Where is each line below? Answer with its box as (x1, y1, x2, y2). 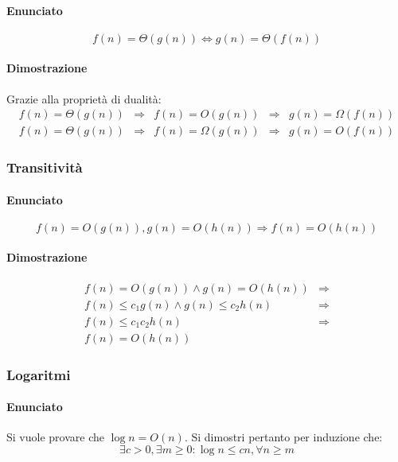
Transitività (6, 157, 83, 177)
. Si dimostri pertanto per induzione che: (184, 429, 383, 445)
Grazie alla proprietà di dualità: (6, 90, 162, 107)
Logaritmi (6, 364, 71, 384)
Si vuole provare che (6, 429, 104, 445)
